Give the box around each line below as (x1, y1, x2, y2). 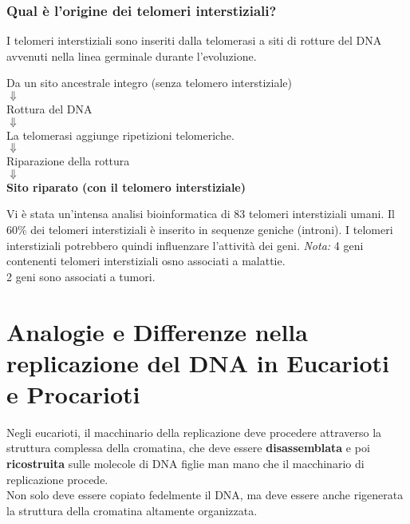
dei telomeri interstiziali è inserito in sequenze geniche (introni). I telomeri (30, 220, 393, 237)
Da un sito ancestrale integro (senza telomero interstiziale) (6, 74, 293, 91)
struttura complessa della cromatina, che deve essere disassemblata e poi (6, 439, 370, 456)
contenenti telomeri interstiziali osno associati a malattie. (6, 252, 286, 269)
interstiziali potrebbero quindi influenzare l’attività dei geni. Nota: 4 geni (6, 236, 364, 253)
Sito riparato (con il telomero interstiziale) (6, 178, 246, 195)
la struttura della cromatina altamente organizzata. (6, 502, 258, 518)
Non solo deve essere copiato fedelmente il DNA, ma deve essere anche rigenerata (6, 486, 404, 503)
